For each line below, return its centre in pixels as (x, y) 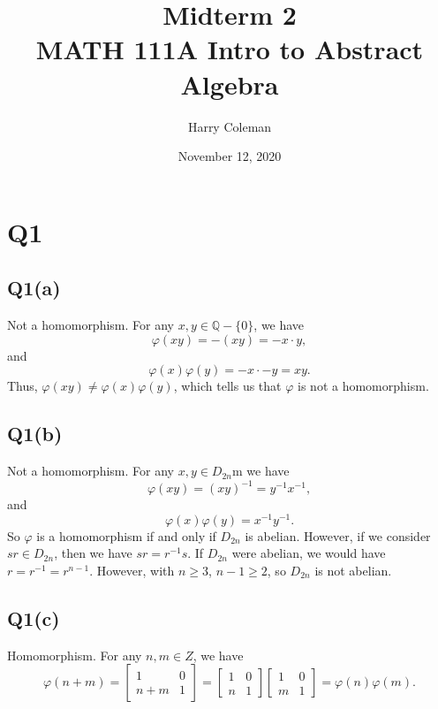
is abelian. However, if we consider (338, 535)
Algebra (230, 84)
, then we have (93, 553)
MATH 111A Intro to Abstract (230, 49)
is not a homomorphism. (363, 386)
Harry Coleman (230, 126)
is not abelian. (353, 571)
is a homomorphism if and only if (126, 535)
